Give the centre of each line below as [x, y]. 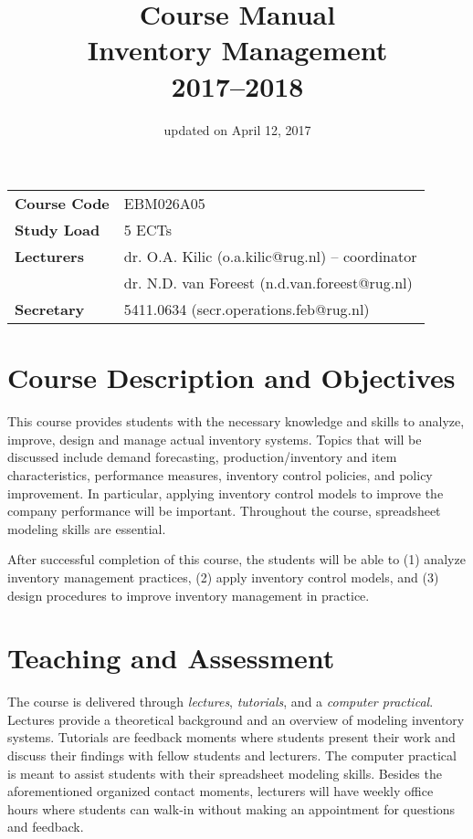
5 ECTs [148, 230]
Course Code [62, 204]
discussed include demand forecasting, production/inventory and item [202, 457]
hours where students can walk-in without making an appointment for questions [231, 808]
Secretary [50, 309]
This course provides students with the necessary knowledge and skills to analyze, [236, 421]
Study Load [58, 230]
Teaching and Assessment [171, 658]
